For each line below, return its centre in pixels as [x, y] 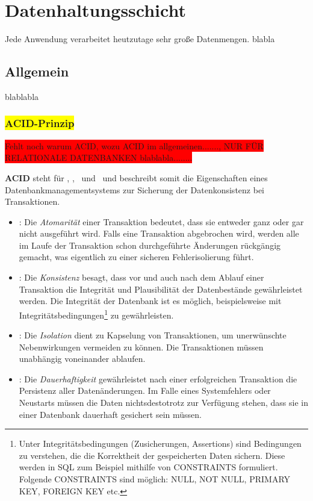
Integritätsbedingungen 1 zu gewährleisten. [96, 314]
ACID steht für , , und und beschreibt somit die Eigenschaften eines [136, 177]
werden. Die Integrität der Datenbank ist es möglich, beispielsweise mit [150, 301]
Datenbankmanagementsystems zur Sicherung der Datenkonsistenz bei [135, 189]
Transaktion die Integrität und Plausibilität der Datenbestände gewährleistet [161, 289]
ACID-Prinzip [40, 123]
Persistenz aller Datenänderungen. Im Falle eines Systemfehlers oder [145, 391]
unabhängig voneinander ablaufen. [82, 359]
